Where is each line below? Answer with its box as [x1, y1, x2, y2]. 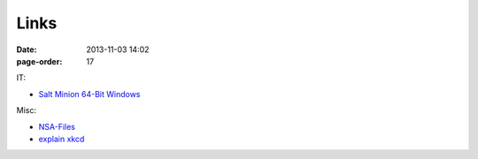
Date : [16, 44, 37, 55]
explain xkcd [38, 133, 85, 144]
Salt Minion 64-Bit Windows [38, 88, 141, 99]
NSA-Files [38, 121, 75, 132]
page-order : [16, 56, 63, 66]
